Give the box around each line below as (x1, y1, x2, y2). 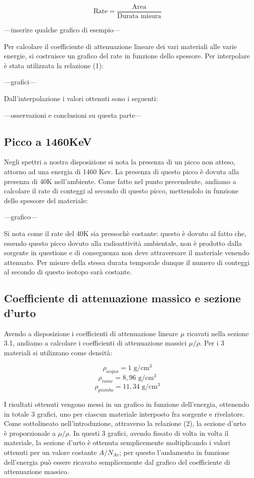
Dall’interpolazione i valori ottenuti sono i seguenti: (4, 93, 158, 104)
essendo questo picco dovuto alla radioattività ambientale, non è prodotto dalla (4, 238, 242, 248)
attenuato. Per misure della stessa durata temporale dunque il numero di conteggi (4, 257, 250, 267)
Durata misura (117, 13, 161, 20)
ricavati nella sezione (187, 328, 249, 338)
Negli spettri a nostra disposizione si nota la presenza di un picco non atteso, (4, 157, 235, 167)
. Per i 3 (200, 338, 225, 348)
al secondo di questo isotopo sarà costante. (4, 266, 132, 277)
